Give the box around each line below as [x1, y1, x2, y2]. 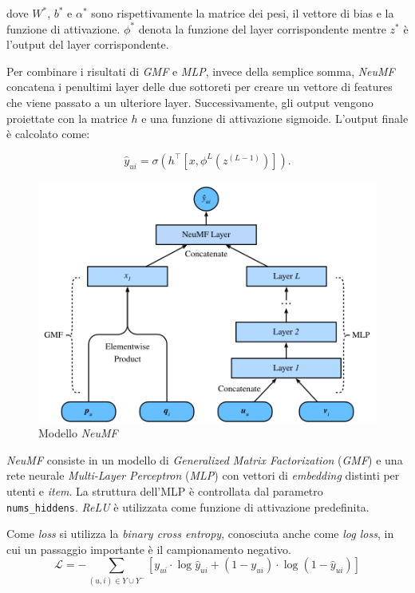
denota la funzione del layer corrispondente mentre [138, 20, 386, 37]
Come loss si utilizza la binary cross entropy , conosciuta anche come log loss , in [6, 525, 394, 542]
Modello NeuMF [38, 425, 118, 441]
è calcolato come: [6, 125, 90, 142]
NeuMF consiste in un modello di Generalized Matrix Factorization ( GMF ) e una [6, 451, 403, 468]
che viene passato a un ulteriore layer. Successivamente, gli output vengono [6, 93, 373, 110]
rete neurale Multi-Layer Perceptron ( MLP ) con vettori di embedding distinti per [6, 467, 400, 484]
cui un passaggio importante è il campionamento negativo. [6, 540, 291, 557]
